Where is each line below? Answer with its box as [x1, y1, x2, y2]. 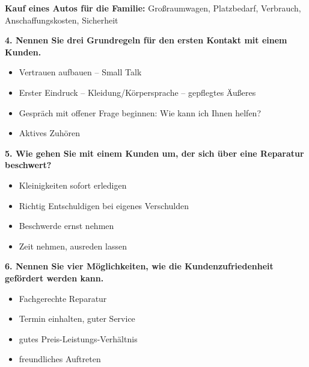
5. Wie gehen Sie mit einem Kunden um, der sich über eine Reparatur [5, 146, 304, 159]
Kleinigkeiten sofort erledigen [19, 178, 127, 191]
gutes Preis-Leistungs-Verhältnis [19, 332, 138, 345]
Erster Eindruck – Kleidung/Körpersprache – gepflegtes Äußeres [19, 86, 256, 98]
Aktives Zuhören [19, 127, 81, 139]
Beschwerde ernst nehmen [19, 219, 114, 232]
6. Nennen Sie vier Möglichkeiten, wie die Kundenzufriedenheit [5, 260, 274, 272]
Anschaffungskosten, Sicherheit [5, 13, 118, 26]
